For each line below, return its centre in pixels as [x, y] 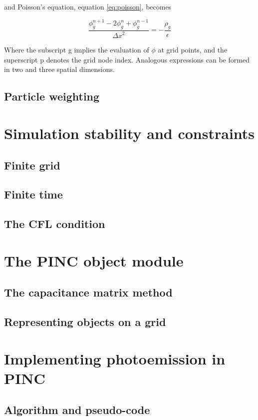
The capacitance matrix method [88, 292]
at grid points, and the [193, 50]
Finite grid [32, 165]
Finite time [33, 194]
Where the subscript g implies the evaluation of [77, 50]
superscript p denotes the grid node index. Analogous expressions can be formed [127, 59]
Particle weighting [52, 96]
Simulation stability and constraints [129, 133]
